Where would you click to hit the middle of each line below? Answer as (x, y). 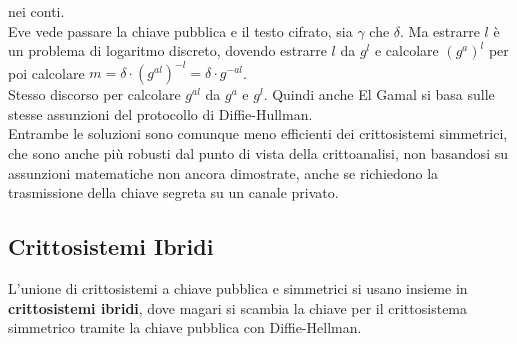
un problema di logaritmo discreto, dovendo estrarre (167, 50)
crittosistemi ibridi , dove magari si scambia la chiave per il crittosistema (238, 307)
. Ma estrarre (440, 30)
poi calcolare (46, 72)
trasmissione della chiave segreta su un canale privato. (173, 192)
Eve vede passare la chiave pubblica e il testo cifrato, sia (180, 30)
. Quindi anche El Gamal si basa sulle (379, 94)
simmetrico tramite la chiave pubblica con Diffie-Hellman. (185, 327)
